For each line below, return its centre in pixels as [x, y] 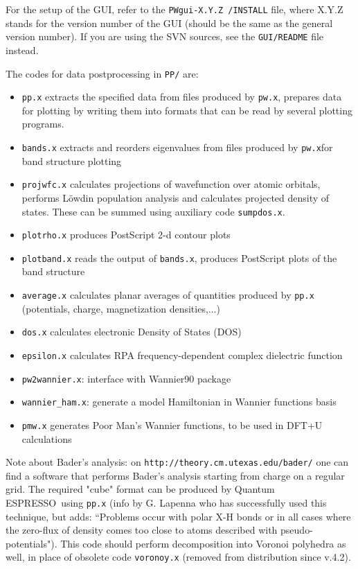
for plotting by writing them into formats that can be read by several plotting [187, 110]
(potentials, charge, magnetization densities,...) [121, 308]
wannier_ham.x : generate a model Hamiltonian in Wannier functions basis [179, 402]
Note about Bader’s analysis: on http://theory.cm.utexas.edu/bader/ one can [177, 462]
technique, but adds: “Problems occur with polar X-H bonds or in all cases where [178, 516]
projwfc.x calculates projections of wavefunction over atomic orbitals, [171, 184]
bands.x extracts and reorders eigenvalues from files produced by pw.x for [177, 147]
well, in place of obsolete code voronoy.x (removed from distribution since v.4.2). [178, 557]
